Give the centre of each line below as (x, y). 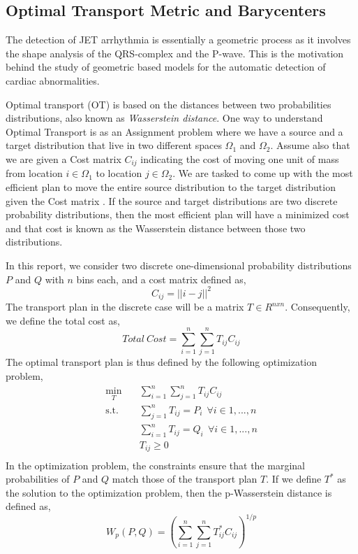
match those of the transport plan (185, 479)
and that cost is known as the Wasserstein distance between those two (156, 228)
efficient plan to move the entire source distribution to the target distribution (171, 187)
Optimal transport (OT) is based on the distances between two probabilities (169, 104)
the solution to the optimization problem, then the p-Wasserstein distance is (169, 492)
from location (34, 173)
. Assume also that (310, 145)
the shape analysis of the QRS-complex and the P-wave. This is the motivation (175, 53)
